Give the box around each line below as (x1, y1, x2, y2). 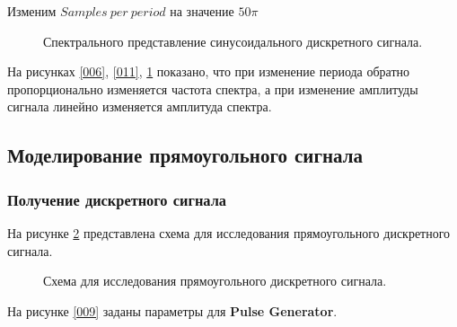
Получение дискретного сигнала (7, 188, 226, 210)
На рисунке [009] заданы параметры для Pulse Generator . (7, 301, 338, 320)
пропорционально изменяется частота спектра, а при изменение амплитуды (7, 79, 418, 98)
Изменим (7, 2, 57, 20)
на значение (170, 2, 234, 20)
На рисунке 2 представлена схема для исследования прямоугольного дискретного (7, 223, 451, 242)
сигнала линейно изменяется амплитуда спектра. (7, 97, 272, 116)
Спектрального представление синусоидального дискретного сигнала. (43, 31, 423, 50)
